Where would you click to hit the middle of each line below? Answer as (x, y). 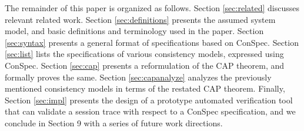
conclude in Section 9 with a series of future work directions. (114, 122)
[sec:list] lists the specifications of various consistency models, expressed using (144, 54)
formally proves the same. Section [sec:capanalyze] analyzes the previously (138, 77)
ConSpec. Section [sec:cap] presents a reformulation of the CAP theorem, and (145, 65)
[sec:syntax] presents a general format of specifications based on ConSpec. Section (152, 42)
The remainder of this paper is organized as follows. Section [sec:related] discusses (152, 8)
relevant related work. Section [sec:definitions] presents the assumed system (140, 19)
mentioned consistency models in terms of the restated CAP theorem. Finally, (145, 88)
